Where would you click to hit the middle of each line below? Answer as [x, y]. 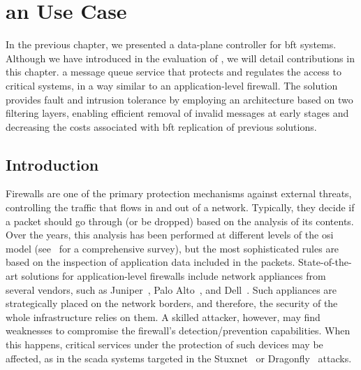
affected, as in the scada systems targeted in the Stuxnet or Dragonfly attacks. [179, 358]
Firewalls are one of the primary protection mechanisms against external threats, [179, 193]
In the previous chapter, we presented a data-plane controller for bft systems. [171, 44]
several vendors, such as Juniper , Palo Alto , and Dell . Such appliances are [171, 289]
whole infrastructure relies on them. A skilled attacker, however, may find [163, 316]
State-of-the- [325, 262]
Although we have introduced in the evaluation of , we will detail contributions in [180, 58]
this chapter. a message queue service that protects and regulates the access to [174, 72]
